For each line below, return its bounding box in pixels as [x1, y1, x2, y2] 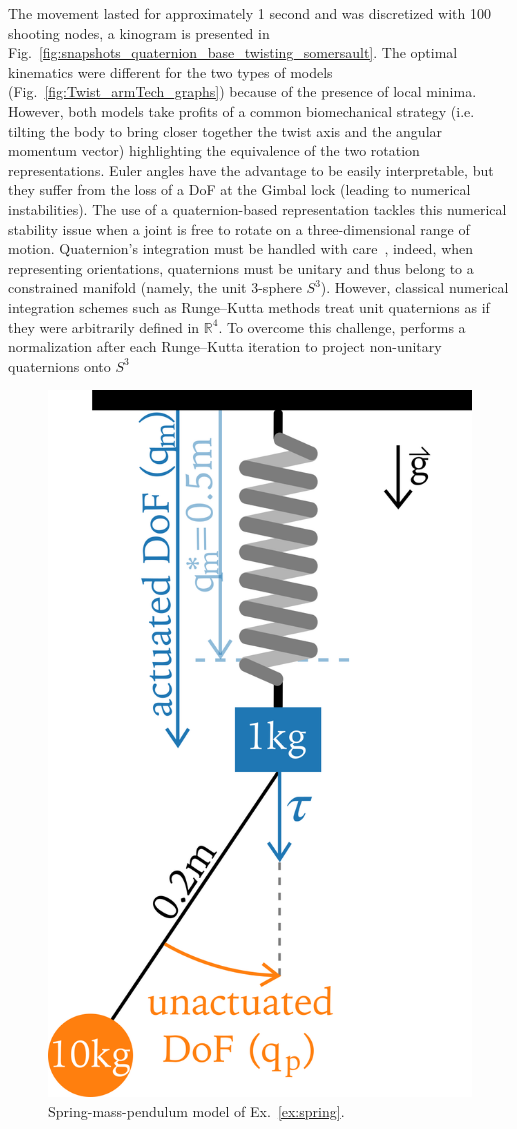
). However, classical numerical [320, 277, 509, 298]
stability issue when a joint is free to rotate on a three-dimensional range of [8, 218, 470, 239]
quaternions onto [8, 355, 111, 376]
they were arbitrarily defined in [8, 316, 200, 337]
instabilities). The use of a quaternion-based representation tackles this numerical [8, 198, 507, 219]
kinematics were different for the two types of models [8, 61, 333, 82]
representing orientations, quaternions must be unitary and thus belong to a [8, 257, 474, 278]
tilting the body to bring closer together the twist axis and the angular [8, 120, 443, 141]
